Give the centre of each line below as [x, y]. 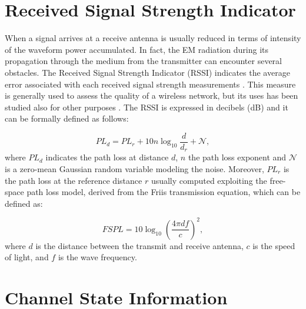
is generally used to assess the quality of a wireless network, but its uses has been [152, 95]
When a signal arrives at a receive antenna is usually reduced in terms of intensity [153, 38]
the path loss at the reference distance [74, 180]
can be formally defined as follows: [67, 118]
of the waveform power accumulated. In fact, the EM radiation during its [137, 49]
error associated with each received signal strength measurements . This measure [150, 84]
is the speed [274, 245]
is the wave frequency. [97, 257]
